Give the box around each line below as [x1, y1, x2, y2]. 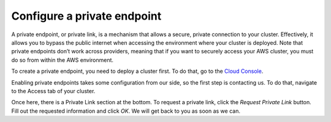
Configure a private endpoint [11, 9, 162, 23]
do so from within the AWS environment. [11, 56, 113, 64]
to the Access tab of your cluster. [11, 87, 96, 94]
